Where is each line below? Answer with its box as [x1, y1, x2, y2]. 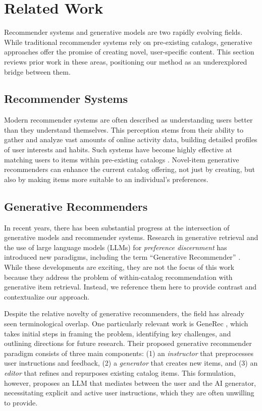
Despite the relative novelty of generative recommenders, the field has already [4, 308, 244, 319]
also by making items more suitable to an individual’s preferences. [4, 173, 208, 184]
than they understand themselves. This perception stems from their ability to [4, 124, 243, 135]
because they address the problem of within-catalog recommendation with [4, 271, 233, 282]
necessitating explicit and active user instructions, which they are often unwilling [4, 387, 254, 398]
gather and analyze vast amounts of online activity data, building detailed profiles [4, 134, 257, 145]
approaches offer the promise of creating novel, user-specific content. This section [4, 46, 254, 57]
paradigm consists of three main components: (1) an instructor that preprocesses [4, 347, 254, 358]
